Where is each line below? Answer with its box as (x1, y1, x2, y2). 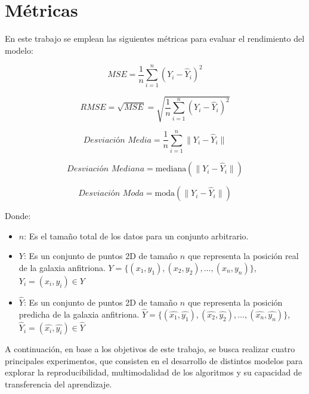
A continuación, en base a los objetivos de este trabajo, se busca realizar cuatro (5, 343, 295, 355)
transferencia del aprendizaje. (5, 377, 112, 390)
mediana (155, 165, 187, 174)
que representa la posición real (187, 250, 299, 262)
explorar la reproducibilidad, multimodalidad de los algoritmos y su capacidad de (5, 366, 302, 378)
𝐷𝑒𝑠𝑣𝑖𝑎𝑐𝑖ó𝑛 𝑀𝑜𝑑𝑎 (78, 189, 144, 198)
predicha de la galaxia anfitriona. (18, 307, 140, 320)
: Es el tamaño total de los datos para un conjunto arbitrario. (24, 229, 249, 242)
